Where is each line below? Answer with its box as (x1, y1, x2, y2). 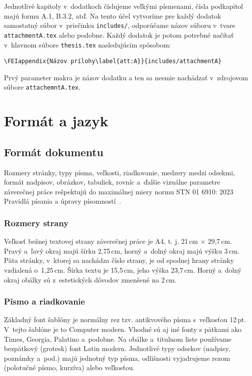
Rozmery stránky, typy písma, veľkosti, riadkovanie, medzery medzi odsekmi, (4, 167, 235, 177)
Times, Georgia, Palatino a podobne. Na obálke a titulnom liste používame (4, 333, 232, 344)
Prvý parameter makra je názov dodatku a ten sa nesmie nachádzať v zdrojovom (4, 72, 248, 82)
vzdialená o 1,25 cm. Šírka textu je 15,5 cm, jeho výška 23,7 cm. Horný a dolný (4, 264, 242, 275)
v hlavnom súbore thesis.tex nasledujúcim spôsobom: (4, 39, 171, 49)
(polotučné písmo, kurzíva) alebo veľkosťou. (4, 362, 135, 373)
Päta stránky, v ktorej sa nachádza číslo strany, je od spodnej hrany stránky (4, 255, 234, 265)
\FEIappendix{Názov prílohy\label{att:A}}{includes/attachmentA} (4, 58, 222, 65)
